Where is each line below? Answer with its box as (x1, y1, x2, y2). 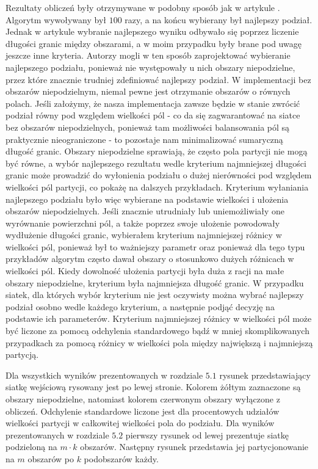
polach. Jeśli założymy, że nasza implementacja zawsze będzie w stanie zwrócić (5, 96, 300, 109)
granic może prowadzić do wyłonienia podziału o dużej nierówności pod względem (5, 169, 312, 181)
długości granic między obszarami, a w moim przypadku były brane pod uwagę (5, 37, 302, 49)
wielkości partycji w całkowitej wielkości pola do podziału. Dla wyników (5, 416, 275, 429)
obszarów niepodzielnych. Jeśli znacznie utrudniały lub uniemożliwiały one (5, 205, 285, 217)
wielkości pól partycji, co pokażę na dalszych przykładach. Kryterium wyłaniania (5, 180, 309, 193)
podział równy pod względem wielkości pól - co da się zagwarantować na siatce (5, 109, 300, 122)
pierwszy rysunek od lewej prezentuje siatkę (125, 428, 289, 441)
